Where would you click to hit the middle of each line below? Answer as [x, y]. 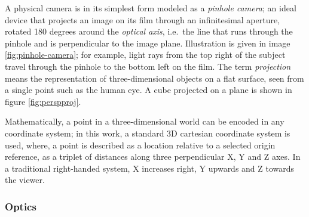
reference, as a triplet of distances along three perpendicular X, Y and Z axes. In [153, 156]
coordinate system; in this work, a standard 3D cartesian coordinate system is [148, 133]
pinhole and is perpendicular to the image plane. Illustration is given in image [148, 43]
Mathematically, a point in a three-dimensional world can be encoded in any [145, 121]
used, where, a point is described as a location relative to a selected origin [140, 145]
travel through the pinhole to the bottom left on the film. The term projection [148, 66]
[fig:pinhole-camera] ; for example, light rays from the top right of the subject [145, 55]
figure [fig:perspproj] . [43, 101]
